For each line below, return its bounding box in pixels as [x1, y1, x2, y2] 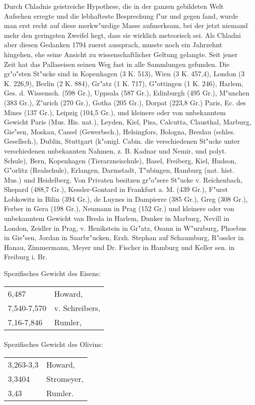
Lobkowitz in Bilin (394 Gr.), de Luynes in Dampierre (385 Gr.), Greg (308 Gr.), [4, 193, 248, 204]
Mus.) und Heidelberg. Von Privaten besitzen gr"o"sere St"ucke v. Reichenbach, [4, 174, 243, 185]
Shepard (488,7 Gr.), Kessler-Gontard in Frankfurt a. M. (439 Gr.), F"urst [4, 184, 228, 194]
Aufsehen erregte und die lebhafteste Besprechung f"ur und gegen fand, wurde [4, 10, 238, 21]
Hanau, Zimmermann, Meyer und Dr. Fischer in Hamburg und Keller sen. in [4, 242, 235, 252]
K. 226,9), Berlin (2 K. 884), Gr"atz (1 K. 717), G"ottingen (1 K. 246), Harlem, [4, 78, 243, 88]
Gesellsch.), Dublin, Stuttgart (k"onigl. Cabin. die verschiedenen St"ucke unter [4, 136, 240, 146]
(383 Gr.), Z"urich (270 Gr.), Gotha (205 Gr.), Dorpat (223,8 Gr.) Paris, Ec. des [4, 97, 246, 107]
